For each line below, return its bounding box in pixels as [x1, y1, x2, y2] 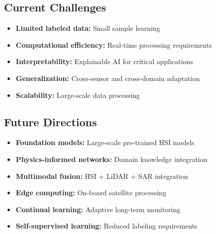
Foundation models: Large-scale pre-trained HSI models [15, 137, 195, 148]
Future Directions [4, 114, 97, 129]
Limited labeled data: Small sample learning [15, 23, 160, 33]
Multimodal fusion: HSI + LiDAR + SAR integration [15, 170, 188, 181]
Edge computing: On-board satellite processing [15, 187, 166, 198]
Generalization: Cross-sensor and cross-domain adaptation [15, 73, 200, 83]
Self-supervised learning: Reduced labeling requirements [15, 221, 198, 231]
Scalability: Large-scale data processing [15, 89, 140, 100]
